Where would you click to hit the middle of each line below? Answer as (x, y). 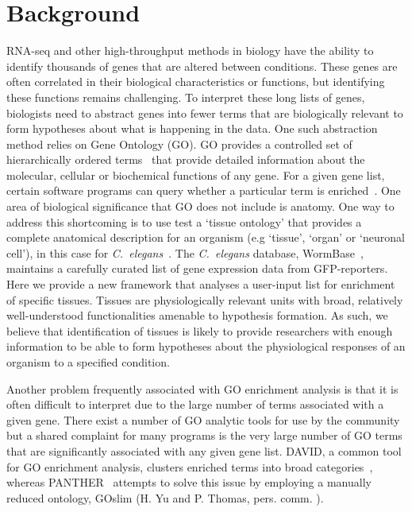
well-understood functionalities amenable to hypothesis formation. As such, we (197, 315)
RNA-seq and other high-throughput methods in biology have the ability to (190, 50)
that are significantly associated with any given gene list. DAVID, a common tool (204, 450)
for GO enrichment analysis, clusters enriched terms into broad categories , (190, 466)
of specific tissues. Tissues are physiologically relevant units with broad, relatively (205, 299)
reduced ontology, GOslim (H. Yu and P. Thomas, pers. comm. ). (165, 497)
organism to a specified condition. (88, 362)
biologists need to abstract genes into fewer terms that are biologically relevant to (205, 112)
